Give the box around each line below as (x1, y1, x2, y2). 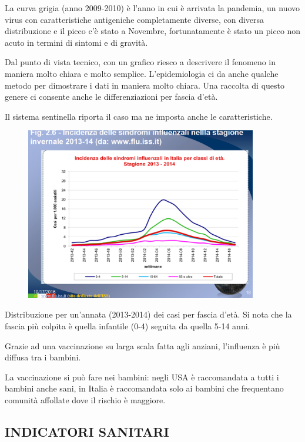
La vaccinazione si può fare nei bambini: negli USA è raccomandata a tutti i (5, 370, 279, 383)
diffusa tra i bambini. (5, 351, 81, 363)
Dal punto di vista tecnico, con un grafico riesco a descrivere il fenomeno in (5, 56, 276, 68)
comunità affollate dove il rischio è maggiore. (5, 393, 166, 406)
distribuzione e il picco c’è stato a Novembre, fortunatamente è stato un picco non (5, 25, 301, 37)
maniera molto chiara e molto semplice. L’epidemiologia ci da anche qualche (5, 67, 279, 79)
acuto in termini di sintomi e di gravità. (5, 36, 148, 48)
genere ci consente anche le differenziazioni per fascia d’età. (5, 90, 218, 103)
